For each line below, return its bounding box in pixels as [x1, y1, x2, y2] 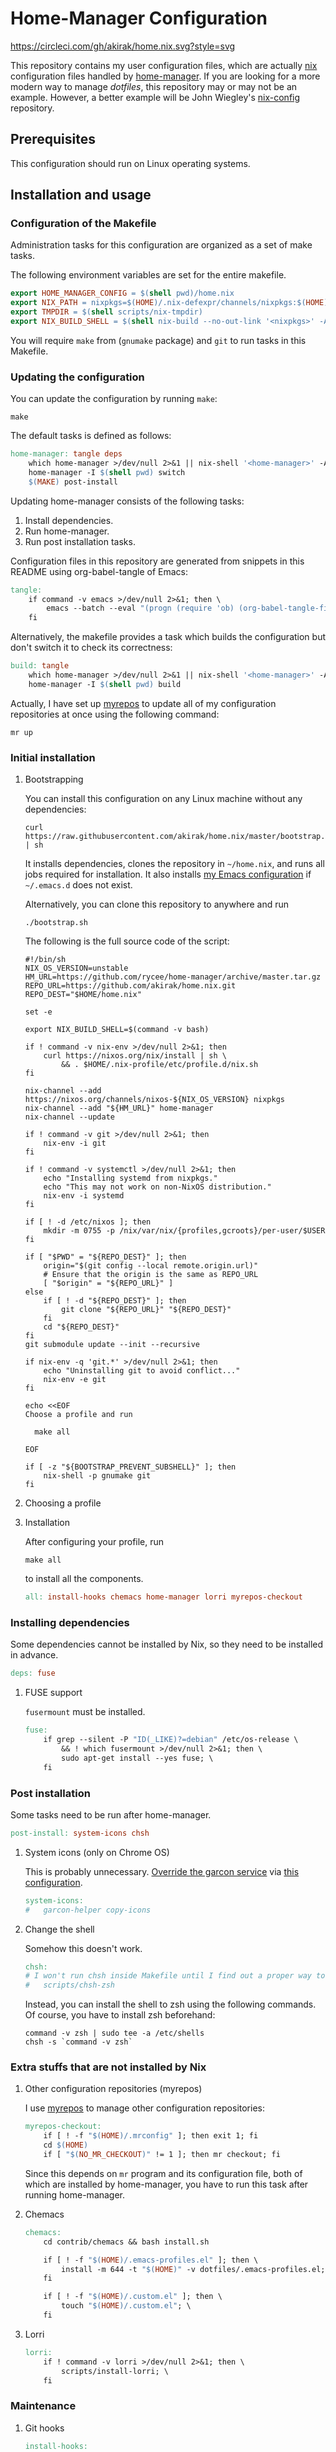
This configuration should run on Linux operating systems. [10, 157, 251, 169]
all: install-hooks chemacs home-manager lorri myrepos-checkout [24, 1592, 303, 1602]
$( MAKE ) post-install [28, 477, 118, 487]
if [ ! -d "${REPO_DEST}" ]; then [43, 1296, 187, 1306]
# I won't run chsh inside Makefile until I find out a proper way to [24, 1971, 326, 1981]
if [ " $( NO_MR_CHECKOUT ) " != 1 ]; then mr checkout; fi [43, 2150, 281, 2160]
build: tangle [10, 661, 70, 671]
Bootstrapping [24, 773, 84, 786]
